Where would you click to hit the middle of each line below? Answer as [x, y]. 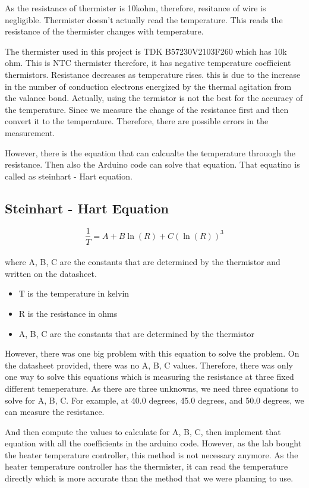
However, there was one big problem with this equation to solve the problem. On [152, 353]
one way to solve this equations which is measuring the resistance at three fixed [149, 377]
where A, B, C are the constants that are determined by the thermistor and [143, 262]
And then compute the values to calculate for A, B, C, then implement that [143, 431]
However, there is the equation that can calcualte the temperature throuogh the [150, 152]
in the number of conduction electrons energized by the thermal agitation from [148, 86]
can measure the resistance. [55, 412]
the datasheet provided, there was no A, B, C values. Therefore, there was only [149, 365]
